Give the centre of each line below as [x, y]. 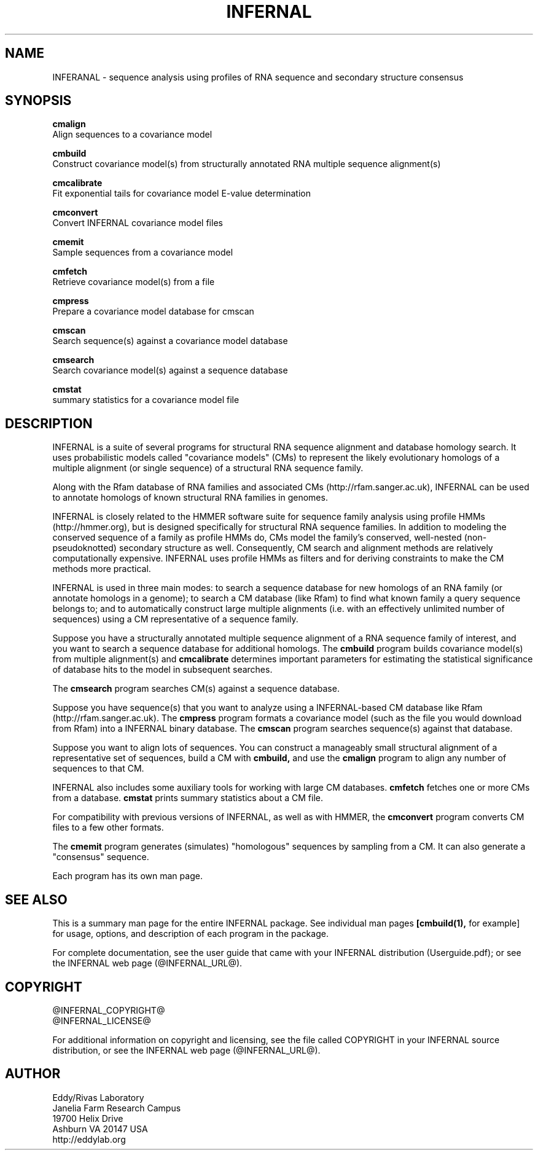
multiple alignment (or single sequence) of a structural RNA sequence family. [208, 468]
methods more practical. [102, 569]
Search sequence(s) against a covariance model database [170, 341]
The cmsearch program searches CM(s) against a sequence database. [196, 689]
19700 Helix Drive [88, 1118]
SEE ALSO [36, 899]
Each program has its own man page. [127, 876]
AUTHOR [33, 1074]
